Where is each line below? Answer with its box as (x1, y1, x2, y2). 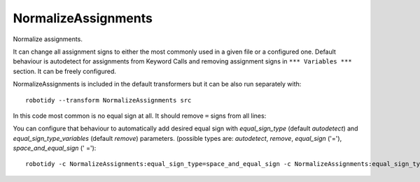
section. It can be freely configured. (13, 67, 117, 75)
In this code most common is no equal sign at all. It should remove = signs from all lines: (13, 112, 267, 120)
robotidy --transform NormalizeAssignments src (25, 96, 192, 104)
